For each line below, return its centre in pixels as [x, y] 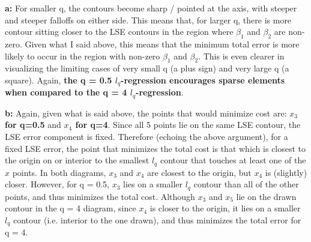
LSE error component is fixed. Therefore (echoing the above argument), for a [146, 137]
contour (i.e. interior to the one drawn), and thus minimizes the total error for [157, 219]
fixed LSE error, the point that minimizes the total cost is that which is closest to [155, 148]
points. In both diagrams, [59, 172]
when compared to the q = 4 [66, 92]
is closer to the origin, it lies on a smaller [225, 208]
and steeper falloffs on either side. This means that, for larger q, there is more [148, 20]
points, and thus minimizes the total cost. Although [100, 196]
